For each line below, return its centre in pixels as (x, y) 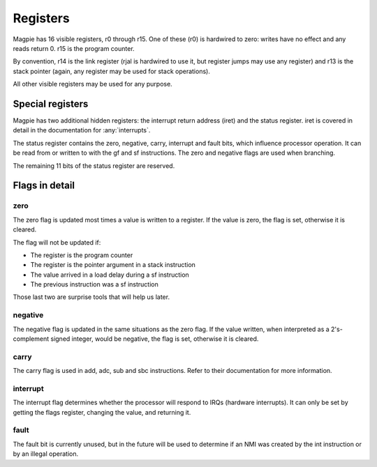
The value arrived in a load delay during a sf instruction (110, 275)
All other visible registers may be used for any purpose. (93, 84)
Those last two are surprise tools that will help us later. (91, 297)
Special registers (51, 104)
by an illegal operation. (46, 454)
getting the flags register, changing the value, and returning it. (102, 412)
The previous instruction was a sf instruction (94, 284)
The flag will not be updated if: (57, 242)
